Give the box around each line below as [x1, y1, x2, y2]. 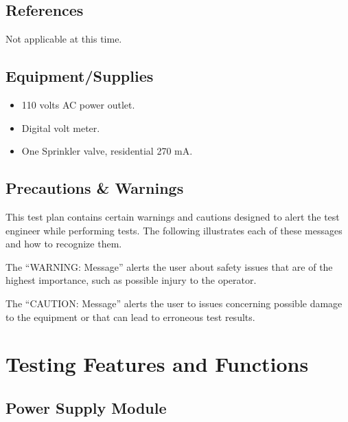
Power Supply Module [5, 397, 167, 418]
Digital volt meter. [21, 120, 100, 135]
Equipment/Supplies [5, 65, 154, 87]
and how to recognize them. [5, 236, 122, 251]
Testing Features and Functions [5, 350, 309, 378]
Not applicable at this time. [5, 32, 122, 46]
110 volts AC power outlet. [21, 98, 135, 111]
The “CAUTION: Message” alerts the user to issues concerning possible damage [5, 296, 343, 310]
